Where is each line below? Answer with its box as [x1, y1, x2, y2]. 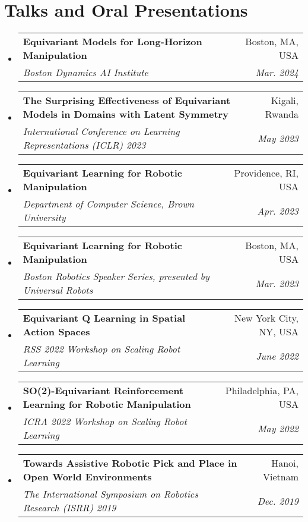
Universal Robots [23, 283, 93, 297]
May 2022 [258, 421, 299, 435]
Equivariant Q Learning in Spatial [23, 311, 186, 325]
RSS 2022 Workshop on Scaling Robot [23, 342, 180, 356]
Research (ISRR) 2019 [23, 501, 116, 515]
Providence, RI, [234, 166, 299, 180]
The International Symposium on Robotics [23, 487, 198, 501]
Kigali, [271, 93, 299, 108]
